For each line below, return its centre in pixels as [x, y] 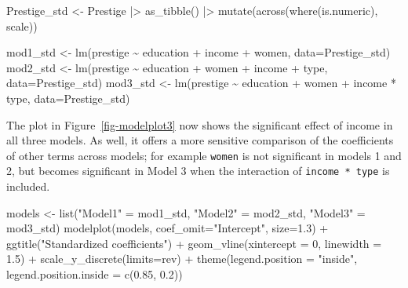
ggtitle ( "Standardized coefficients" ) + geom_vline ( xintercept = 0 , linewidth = [194, 243]
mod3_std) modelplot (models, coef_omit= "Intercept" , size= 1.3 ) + [168, 228]
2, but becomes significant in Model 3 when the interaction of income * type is [198, 171]
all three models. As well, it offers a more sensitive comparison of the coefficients [200, 140]
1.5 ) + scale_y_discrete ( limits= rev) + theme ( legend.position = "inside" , [182, 259]
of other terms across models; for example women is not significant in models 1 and [204, 155]
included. [28, 186]
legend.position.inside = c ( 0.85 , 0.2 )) [95, 274]
